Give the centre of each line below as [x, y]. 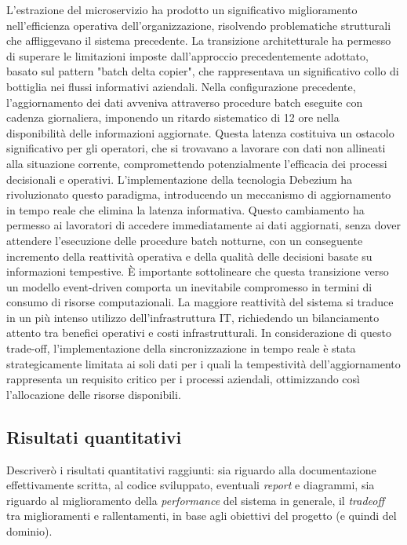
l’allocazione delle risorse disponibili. [94, 394]
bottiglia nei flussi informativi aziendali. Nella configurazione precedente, [181, 86]
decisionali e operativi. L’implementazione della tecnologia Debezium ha [180, 179]
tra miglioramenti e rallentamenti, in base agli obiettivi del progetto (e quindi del [202, 516]
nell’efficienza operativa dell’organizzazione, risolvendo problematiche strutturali [199, 25]
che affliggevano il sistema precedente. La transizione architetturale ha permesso [199, 40]
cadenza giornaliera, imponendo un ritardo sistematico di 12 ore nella [173, 117]
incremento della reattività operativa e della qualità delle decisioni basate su [189, 256]
